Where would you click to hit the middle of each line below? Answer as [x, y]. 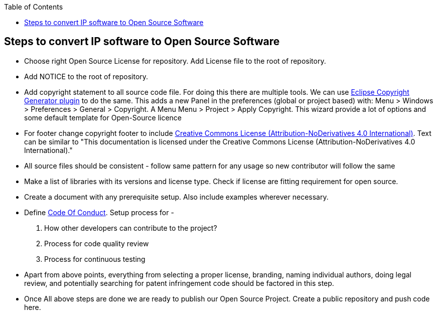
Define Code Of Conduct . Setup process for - [99, 212]
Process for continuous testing [95, 259]
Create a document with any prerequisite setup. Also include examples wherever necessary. [176, 197]
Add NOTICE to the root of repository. [86, 76]
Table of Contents [34, 7]
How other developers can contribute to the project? [131, 228]
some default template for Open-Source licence [103, 117]
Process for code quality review [97, 243]
